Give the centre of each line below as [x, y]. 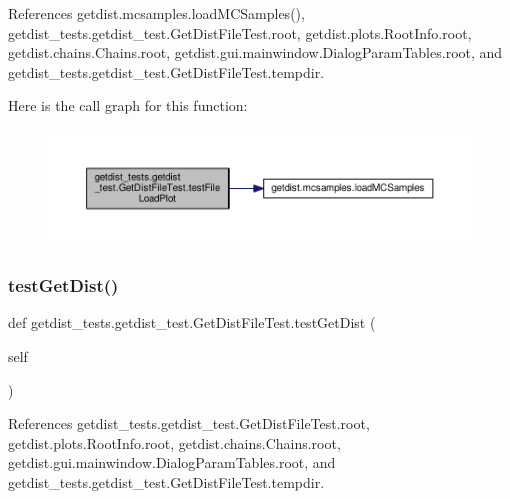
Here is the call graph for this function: [128, 105]
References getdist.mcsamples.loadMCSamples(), [156, 13]
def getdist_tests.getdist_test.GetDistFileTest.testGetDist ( [192, 322]
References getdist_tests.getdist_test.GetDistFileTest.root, [189, 423]
